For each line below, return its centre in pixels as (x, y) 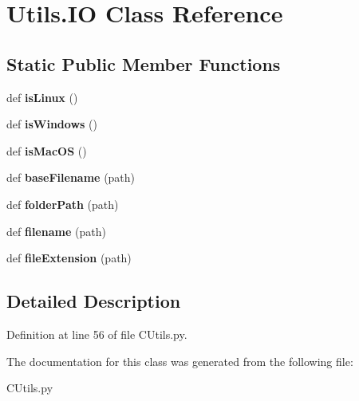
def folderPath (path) (63, 204)
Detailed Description (94, 301)
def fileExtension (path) (69, 258)
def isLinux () (42, 97)
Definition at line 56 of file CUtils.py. (97, 334)
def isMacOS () (47, 150)
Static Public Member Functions (144, 63)
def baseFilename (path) (71, 177)
